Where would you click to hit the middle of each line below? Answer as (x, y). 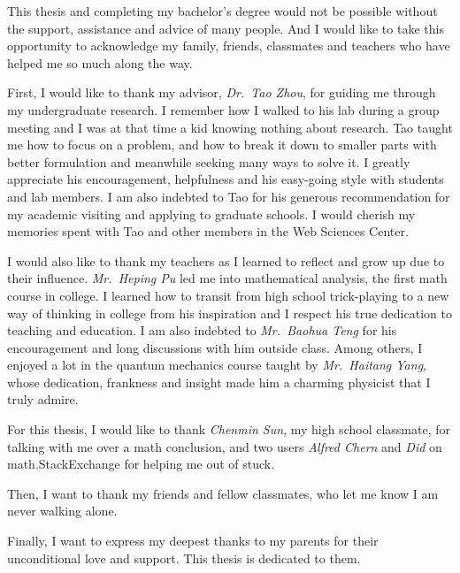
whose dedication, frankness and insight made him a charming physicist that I (219, 382)
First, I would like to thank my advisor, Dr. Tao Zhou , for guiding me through (222, 92)
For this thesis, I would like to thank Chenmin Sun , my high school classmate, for (229, 429)
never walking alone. (62, 511)
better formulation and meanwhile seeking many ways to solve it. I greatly (209, 161)
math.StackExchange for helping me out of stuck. (141, 464)
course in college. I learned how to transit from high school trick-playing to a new (228, 295)
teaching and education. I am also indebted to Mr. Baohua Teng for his (202, 330)
